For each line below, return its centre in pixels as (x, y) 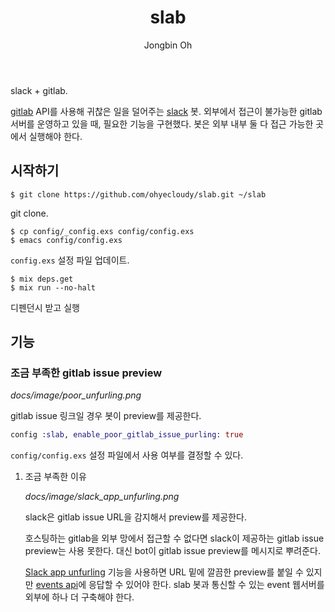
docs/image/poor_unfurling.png (76, 395)
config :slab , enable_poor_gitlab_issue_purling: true (127, 435)
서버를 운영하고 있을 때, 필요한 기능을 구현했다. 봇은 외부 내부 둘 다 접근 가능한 (162, 123)
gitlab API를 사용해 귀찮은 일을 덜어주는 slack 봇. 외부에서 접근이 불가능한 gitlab (166, 111)
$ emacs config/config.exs (66, 240)
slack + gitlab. (39, 90)
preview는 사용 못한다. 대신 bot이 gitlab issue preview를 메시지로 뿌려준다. (172, 551)
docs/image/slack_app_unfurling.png (102, 497)
